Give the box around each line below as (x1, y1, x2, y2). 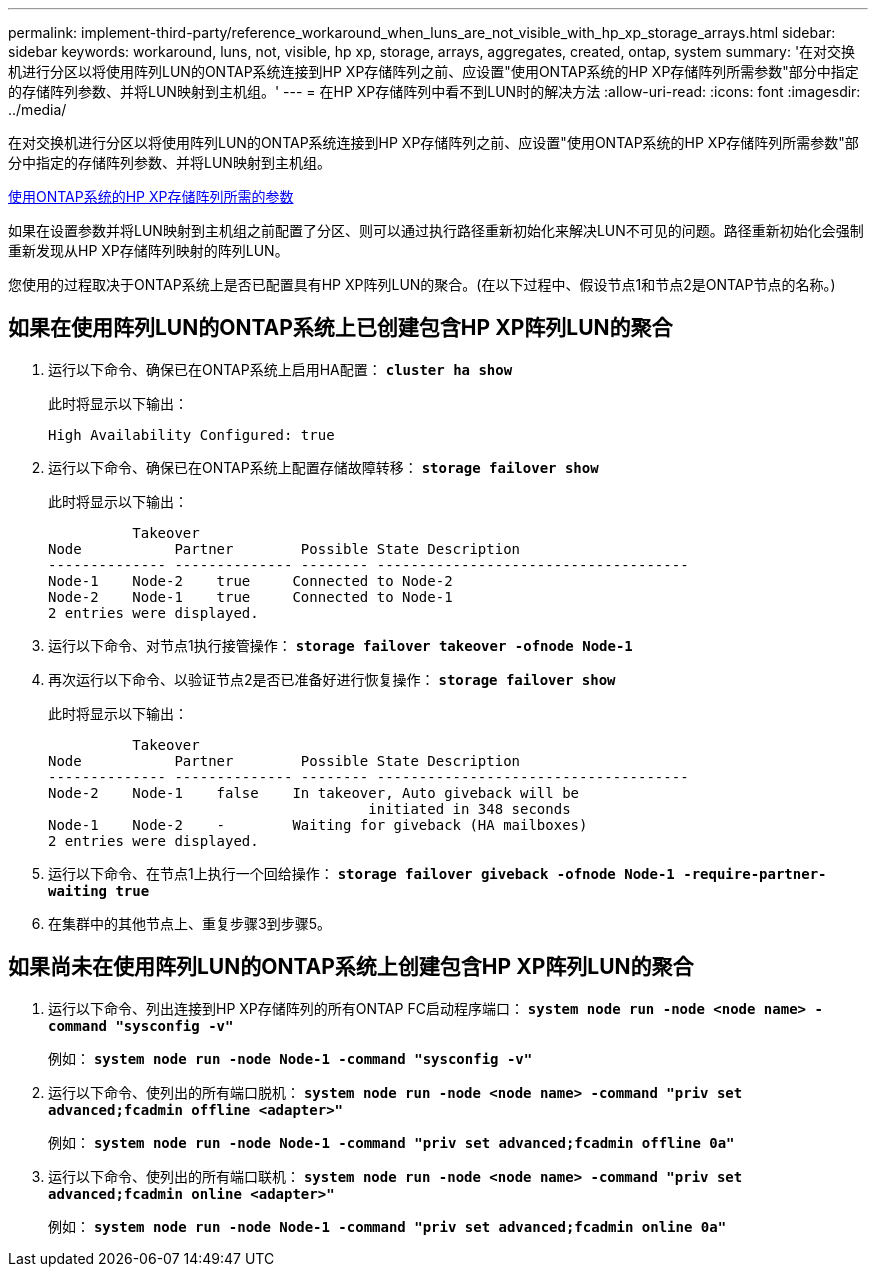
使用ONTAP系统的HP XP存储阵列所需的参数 (8, 188, 294, 205)
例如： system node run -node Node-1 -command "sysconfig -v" (48, 1049, 533, 1067)
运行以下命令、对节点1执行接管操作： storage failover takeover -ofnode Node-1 (48, 636, 633, 654)
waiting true (48, 882, 150, 899)
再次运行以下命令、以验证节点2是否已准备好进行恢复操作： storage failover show (48, 670, 616, 688)
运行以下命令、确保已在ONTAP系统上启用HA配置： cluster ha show (48, 360, 513, 378)
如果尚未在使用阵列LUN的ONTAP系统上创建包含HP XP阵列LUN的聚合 (8, 954, 694, 980)
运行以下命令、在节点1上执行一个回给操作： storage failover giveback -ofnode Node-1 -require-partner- (48, 864, 827, 882)
